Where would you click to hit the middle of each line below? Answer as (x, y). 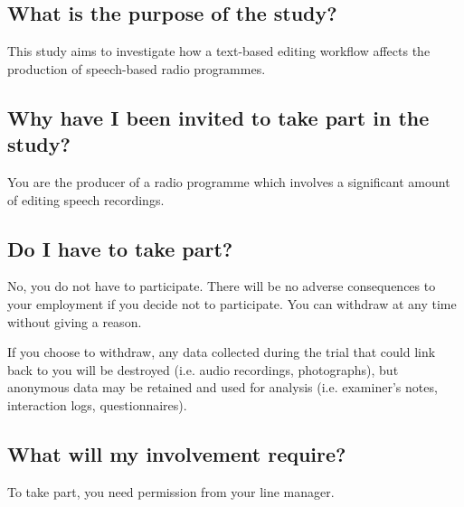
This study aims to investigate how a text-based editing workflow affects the (219, 51)
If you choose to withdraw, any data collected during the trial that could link (222, 352)
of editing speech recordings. (86, 199)
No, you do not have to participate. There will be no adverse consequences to (222, 286)
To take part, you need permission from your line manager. (171, 491)
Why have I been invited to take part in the (218, 117)
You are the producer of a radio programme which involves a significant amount (229, 181)
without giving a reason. (75, 321)
